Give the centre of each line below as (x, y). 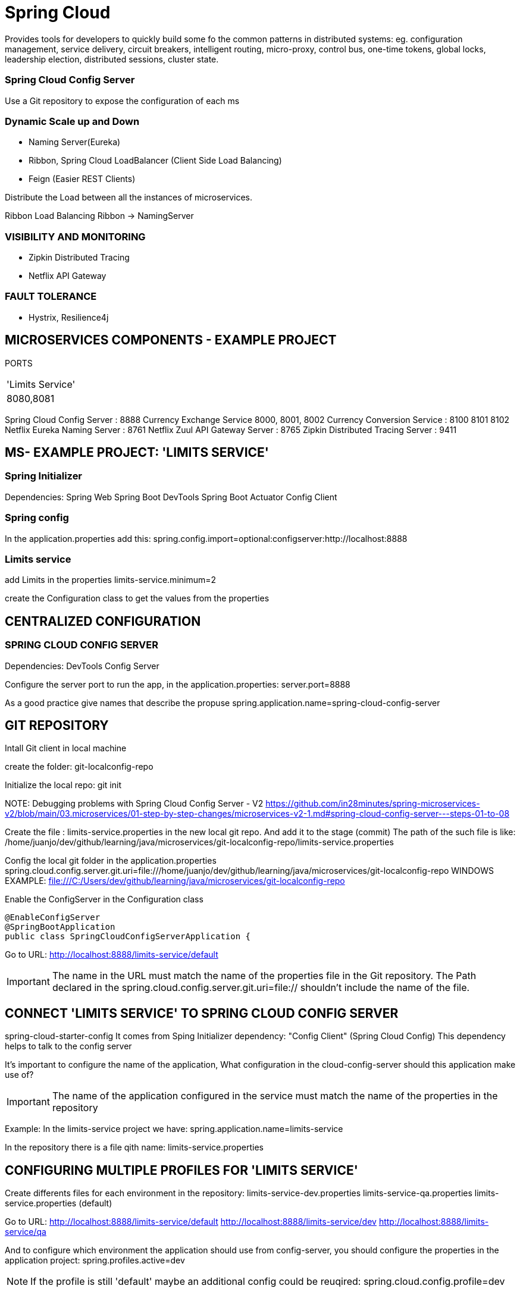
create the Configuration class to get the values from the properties (137, 598)
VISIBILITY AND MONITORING (75, 236)
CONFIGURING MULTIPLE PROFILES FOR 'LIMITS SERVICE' (181, 1170)
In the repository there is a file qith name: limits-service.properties (134, 1147)
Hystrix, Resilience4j (69, 317)
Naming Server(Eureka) (75, 142)
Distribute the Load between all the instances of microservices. (129, 197)
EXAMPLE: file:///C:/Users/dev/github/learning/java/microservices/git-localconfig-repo (175, 881)
